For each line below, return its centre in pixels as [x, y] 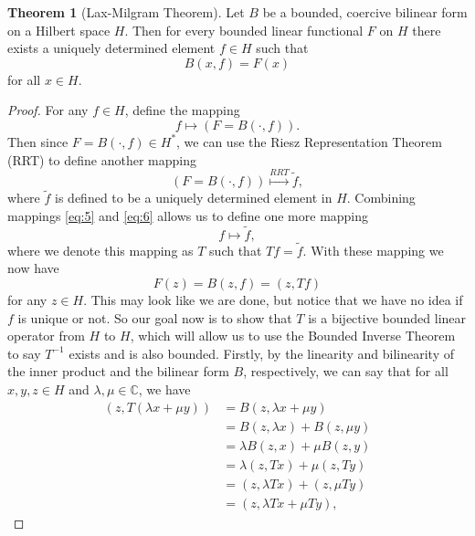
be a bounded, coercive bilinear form [365, 12]
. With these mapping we [373, 250]
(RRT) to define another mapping [102, 159]
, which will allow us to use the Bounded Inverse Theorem [293, 336]
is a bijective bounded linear [387, 317]
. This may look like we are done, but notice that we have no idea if [273, 299]
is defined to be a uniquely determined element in [194, 198]
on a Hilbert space [59, 30]
